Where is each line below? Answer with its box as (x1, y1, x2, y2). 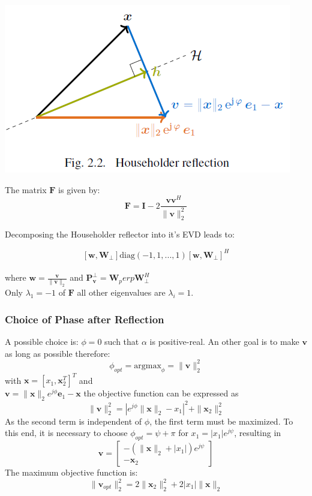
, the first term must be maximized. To (149, 414, 293, 427)
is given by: (58, 183, 100, 196)
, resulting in (234, 426, 281, 439)
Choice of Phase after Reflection (5, 311, 164, 326)
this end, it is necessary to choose (5, 426, 128, 439)
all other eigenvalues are (77, 286, 166, 299)
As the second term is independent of (5, 414, 142, 427)
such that (104, 335, 139, 348)
